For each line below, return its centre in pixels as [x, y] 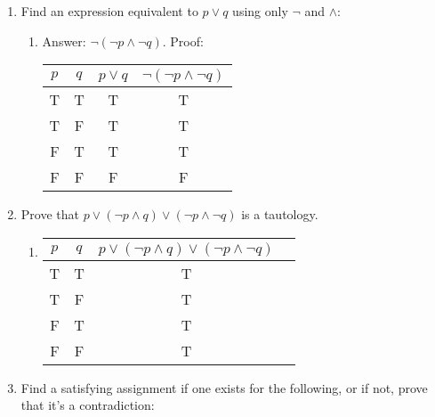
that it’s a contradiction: [88, 405]
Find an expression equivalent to [109, 11]
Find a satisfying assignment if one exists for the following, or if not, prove [224, 387]
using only [260, 11]
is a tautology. [280, 214]
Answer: [64, 41]
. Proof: [183, 41]
